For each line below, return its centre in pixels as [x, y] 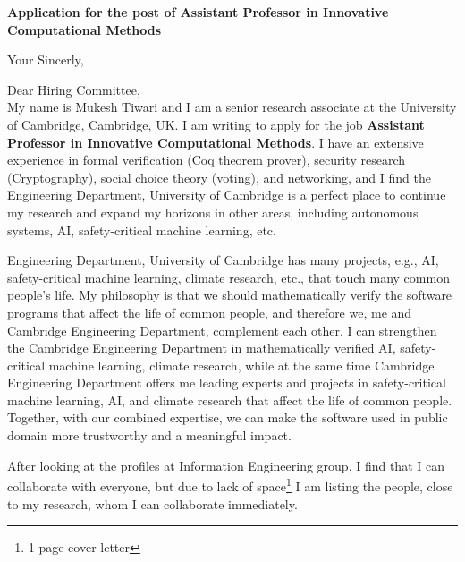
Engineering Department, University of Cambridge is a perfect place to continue [227, 195]
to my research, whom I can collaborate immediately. [152, 503]
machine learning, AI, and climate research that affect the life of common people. [230, 400]
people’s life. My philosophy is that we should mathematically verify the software [230, 295]
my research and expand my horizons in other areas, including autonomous [213, 212]
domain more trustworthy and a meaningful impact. [149, 435]
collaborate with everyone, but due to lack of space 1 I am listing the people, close [230, 485]
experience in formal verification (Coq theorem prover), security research [206, 160]
